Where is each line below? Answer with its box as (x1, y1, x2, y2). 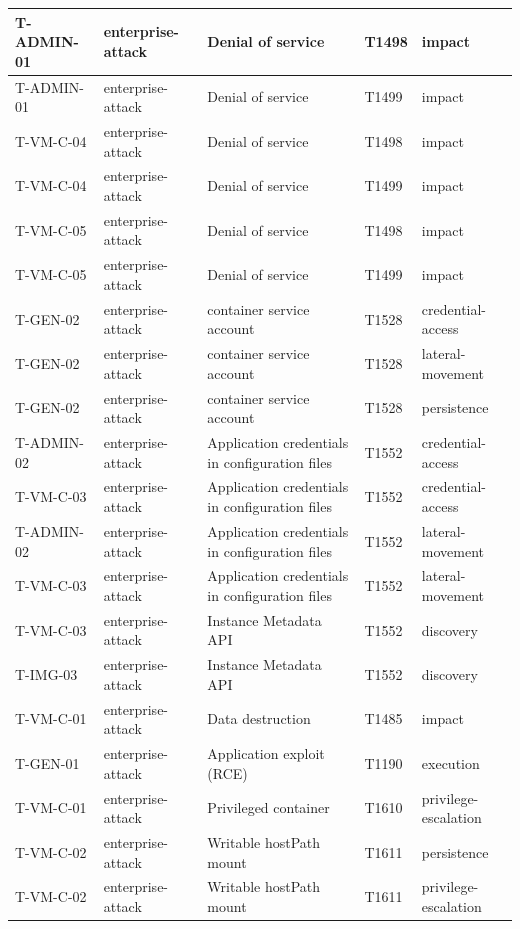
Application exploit (207, 743, 325, 764)
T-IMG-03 (15, 664, 78, 685)
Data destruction (207, 708, 311, 729)
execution (421, 752, 480, 773)
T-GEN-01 (15, 752, 80, 773)
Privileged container (207, 797, 330, 818)
